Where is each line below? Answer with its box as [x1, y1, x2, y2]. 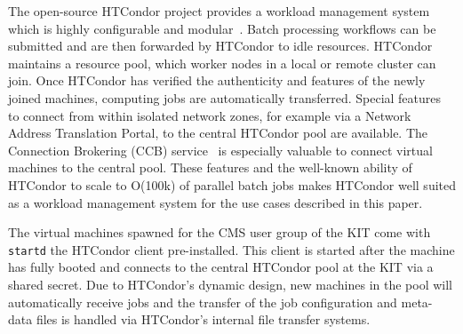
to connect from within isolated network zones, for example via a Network [8, 106, 411, 124]
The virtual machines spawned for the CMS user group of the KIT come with [8, 223, 431, 242]
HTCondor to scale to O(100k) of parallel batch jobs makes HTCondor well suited [8, 175, 457, 194]
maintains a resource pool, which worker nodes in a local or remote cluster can [8, 53, 436, 72]
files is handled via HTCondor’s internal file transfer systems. [36, 310, 371, 329]
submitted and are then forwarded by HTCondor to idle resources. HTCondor [8, 36, 433, 55]
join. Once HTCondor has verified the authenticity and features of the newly [8, 71, 426, 90]
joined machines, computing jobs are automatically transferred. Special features [8, 88, 442, 107]
